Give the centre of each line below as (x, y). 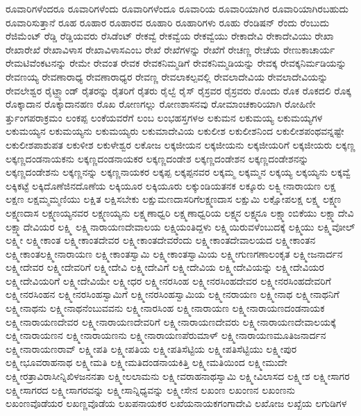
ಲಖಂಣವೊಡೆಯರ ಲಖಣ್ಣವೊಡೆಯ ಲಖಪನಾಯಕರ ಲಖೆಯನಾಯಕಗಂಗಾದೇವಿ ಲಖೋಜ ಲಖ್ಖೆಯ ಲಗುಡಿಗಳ (176, 403)
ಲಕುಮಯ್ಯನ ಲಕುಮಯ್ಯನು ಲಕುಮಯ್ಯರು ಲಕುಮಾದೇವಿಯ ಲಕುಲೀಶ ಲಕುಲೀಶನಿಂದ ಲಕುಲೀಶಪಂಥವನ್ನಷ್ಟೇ (175, 131)
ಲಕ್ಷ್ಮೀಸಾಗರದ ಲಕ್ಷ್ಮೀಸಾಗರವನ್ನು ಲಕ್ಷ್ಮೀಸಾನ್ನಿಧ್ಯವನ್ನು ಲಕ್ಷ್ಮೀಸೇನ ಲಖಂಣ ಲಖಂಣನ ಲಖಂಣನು (150, 389)
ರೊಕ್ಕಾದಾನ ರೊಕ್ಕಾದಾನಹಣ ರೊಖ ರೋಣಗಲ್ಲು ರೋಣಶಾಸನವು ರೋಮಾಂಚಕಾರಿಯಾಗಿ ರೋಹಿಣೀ (161, 104)
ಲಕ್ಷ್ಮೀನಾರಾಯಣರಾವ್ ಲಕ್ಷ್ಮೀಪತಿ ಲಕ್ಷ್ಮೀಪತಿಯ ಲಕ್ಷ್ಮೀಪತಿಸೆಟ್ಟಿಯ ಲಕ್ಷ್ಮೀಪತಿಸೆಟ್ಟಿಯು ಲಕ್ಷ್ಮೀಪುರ (151, 348)
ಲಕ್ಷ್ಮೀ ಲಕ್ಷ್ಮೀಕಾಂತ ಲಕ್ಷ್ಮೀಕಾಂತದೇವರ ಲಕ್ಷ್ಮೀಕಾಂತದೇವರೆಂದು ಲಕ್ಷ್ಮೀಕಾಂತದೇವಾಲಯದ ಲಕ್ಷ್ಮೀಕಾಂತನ (161, 240)
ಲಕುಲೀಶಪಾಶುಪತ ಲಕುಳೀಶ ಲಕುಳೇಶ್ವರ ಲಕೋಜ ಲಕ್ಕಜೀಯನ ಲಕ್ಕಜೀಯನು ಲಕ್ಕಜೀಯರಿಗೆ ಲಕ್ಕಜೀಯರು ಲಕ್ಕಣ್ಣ (180, 144)
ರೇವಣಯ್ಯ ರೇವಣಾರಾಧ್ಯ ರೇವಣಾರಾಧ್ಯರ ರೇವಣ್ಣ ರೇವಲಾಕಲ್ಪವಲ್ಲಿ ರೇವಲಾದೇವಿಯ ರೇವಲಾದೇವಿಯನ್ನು (167, 76)
